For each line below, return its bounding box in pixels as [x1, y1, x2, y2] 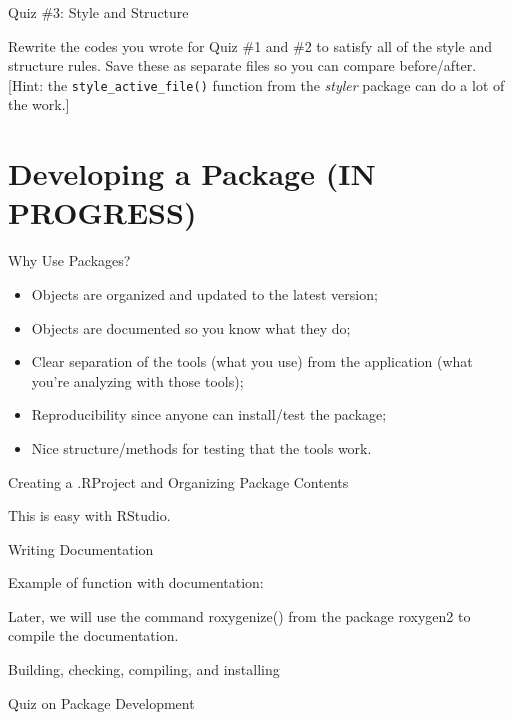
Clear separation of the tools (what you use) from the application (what [31, 351, 473, 372]
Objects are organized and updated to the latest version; [31, 283, 378, 304]
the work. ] [8, 94, 70, 115]
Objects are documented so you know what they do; [31, 317, 351, 338]
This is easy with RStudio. [8, 505, 171, 526]
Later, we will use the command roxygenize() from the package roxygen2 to [8, 605, 471, 626]
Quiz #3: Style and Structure [8, 2, 189, 22]
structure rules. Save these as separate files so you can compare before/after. [8, 55, 477, 76]
